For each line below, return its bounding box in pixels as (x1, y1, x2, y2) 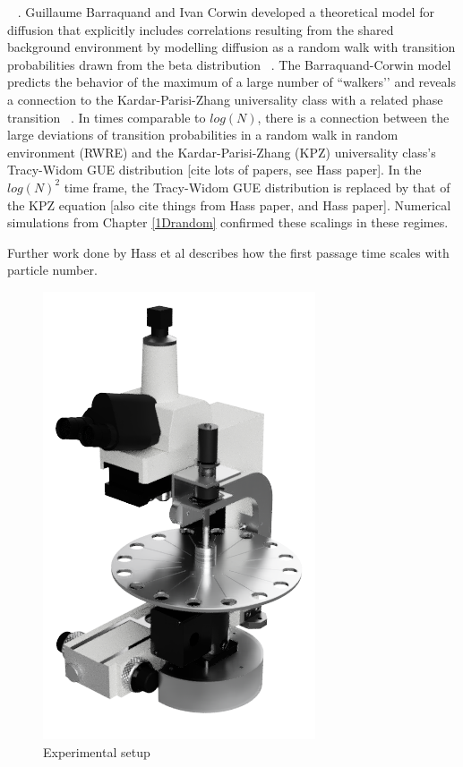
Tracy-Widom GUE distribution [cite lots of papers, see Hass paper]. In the (7, 160, 422, 179)
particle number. (7, 260, 98, 279)
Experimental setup (43, 742, 150, 761)
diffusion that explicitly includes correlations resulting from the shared (7, 20, 394, 38)
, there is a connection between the (257, 107, 450, 126)
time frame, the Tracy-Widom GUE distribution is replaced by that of (64, 177, 450, 196)
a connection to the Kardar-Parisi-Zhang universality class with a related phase (7, 89, 443, 108)
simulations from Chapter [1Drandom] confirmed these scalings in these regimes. (7, 213, 449, 232)
